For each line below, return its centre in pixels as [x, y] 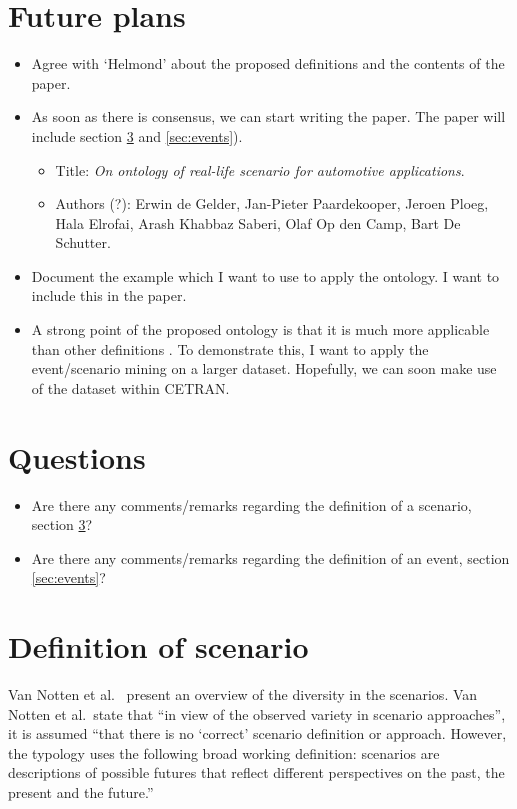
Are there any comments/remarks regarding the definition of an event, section [270, 557]
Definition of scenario [158, 646]
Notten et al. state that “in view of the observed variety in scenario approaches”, [257, 713]
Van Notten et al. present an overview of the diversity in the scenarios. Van [243, 694]
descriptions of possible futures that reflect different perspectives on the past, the [256, 772]
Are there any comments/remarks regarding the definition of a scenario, [251, 504]
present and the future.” [81, 792]
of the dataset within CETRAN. [130, 387]
